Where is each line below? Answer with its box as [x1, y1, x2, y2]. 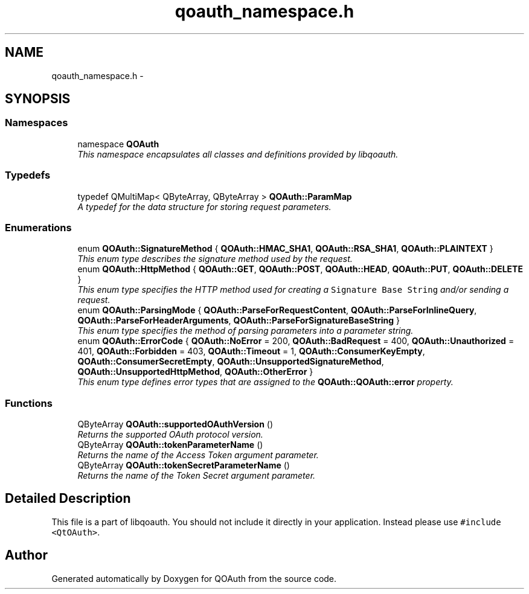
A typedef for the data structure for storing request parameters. [77, 201, 332, 212]
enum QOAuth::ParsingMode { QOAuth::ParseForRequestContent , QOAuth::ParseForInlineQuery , [77, 305, 477, 316]
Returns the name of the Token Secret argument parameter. [77, 470, 316, 481]
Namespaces [5, 117, 68, 129]
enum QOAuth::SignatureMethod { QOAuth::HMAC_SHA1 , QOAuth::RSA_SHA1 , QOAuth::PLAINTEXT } [77, 243, 493, 254]
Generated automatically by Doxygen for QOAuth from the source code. [51, 573, 337, 584]
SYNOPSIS [5, 91, 71, 107]
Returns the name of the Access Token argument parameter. [77, 450, 319, 461]
